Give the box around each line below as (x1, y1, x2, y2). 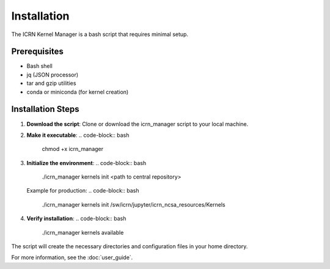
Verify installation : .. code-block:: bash (26, 215, 127, 223)
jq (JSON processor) (26, 71, 79, 78)
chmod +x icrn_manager (42, 146, 104, 153)
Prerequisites (11, 46, 64, 57)
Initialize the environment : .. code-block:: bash (26, 159, 147, 166)
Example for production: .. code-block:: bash (26, 187, 139, 194)
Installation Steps (11, 104, 79, 114)
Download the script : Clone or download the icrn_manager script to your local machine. (26, 120, 249, 128)
